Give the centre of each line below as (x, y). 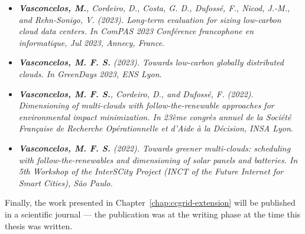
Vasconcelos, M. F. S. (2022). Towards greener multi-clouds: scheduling (155, 148)
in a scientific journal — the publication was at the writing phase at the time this (153, 214)
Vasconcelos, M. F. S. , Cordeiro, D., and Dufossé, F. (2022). (136, 93)
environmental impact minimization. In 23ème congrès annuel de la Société (155, 116)
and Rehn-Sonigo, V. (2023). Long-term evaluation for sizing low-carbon (150, 19)
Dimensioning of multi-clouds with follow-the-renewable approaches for (146, 105)
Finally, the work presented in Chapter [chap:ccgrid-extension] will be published (150, 202)
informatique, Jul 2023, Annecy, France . (92, 42)
